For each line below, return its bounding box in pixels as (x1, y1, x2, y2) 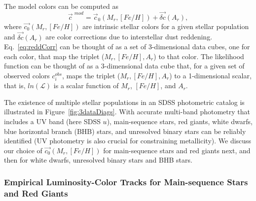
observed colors (4, 70, 50, 80)
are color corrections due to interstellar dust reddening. (45, 32, 213, 42)
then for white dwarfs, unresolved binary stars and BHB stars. (4, 155, 192, 165)
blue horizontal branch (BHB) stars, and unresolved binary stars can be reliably (4, 126, 246, 136)
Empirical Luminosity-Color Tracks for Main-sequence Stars (4, 175, 248, 188)
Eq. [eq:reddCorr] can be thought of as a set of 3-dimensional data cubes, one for (4, 41, 250, 52)
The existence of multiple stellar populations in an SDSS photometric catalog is (4, 97, 245, 107)
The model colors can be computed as (4, 1, 118, 11)
